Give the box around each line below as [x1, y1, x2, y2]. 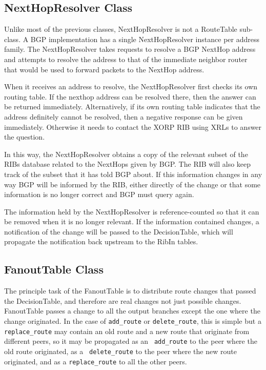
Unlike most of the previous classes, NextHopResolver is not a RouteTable [4, 24, 237, 34]
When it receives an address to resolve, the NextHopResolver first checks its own [4, 81, 258, 92]
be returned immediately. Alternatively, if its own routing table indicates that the [4, 101, 260, 112]
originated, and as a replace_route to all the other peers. [4, 356, 187, 366]
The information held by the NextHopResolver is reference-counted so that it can [4, 206, 259, 217]
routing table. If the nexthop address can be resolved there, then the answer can [4, 91, 256, 102]
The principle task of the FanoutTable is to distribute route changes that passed [4, 285, 256, 296]
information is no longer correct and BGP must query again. [4, 189, 194, 200]
